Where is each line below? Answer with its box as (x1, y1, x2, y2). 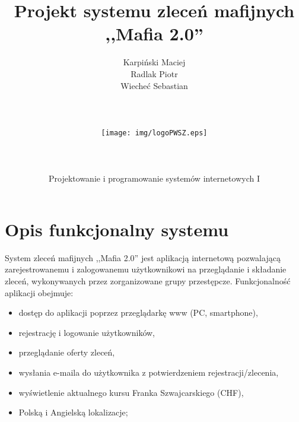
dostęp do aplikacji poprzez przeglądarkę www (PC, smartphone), (18, 306, 258, 319)
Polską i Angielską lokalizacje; (18, 406, 128, 418)
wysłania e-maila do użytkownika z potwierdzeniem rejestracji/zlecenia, (18, 366, 279, 378)
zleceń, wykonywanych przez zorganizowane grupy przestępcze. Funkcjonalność (5, 275, 291, 287)
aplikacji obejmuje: (5, 286, 74, 299)
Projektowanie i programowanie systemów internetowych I (49, 172, 260, 185)
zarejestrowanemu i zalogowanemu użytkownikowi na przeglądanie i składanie (5, 263, 287, 275)
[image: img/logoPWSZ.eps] (101, 128, 208, 137)
